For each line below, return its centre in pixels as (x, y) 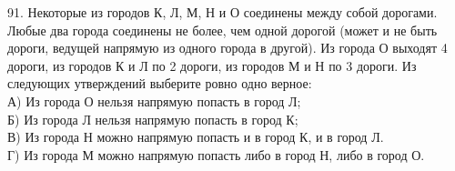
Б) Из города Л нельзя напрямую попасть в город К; (153, 119)
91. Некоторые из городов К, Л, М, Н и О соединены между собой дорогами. (222, 12)
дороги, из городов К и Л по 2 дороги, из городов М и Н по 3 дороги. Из (212, 65)
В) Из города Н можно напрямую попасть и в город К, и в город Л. (196, 137)
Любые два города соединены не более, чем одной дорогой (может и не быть (222, 30)
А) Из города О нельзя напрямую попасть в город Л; (154, 101)
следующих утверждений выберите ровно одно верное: (160, 83)
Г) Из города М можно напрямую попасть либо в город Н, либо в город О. (216, 154)
